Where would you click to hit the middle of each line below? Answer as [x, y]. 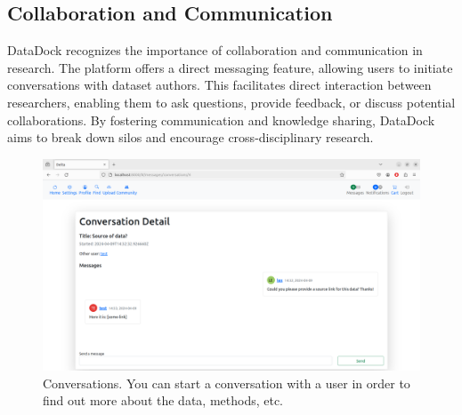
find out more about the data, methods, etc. [163, 400]
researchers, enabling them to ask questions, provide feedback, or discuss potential [231, 102]
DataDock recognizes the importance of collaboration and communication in [215, 50]
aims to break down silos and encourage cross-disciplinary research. [190, 137]
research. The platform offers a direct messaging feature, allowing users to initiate [230, 67]
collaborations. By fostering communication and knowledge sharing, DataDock [221, 120]
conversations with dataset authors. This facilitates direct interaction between [219, 85]
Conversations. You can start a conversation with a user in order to [227, 383]
